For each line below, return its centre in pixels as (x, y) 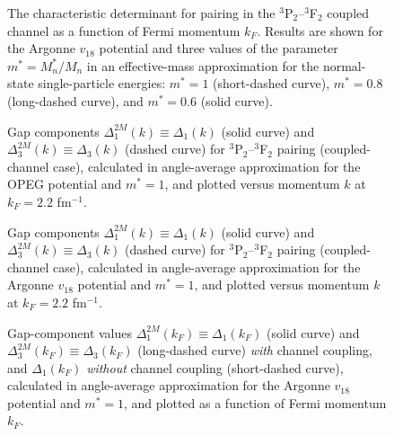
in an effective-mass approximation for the (203, 65)
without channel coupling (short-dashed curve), (215, 367)
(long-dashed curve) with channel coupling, (255, 350)
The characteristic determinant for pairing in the (141, 13)
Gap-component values (70, 332)
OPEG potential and (65, 184)
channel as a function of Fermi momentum (124, 30)
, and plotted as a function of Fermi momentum (255, 402)
